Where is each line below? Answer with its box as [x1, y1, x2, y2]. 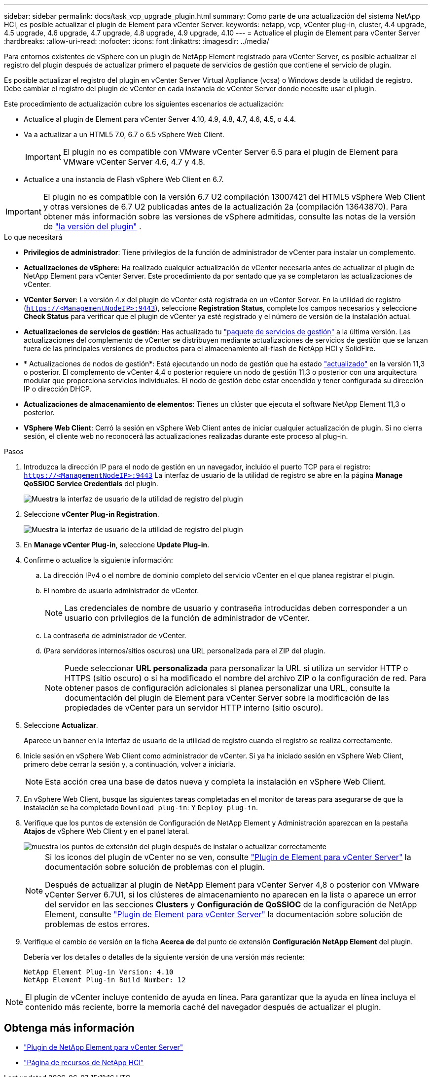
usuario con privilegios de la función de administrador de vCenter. [65, 613, 310, 623]
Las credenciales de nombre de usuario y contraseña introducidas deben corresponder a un [65, 603, 407, 613]
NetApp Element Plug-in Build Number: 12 [24, 976, 186, 984]
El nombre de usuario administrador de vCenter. [43, 586, 199, 595]
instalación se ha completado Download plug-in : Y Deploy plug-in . [24, 803, 258, 812]
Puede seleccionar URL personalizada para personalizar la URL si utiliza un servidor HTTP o [65, 663, 408, 673]
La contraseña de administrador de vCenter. [43, 631, 186, 640]
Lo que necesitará [4, 233, 63, 241]
